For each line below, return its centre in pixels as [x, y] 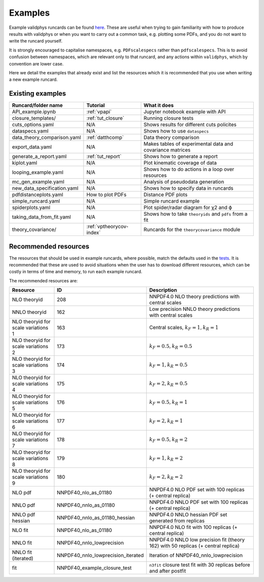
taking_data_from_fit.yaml [41, 217]
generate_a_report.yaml [39, 157]
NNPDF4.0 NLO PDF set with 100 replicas [197, 489]
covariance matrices [167, 150]
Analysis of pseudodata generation [184, 182]
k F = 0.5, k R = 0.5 [171, 347]
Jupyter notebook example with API [185, 112]
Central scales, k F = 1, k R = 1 [184, 328]
